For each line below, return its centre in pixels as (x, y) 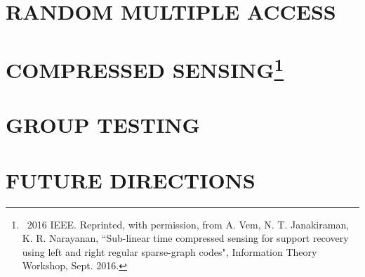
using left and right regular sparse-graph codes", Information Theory (170, 251)
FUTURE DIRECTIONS (131, 180)
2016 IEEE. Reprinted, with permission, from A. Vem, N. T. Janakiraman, (188, 224)
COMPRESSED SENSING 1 (145, 68)
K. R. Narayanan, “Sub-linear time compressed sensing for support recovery (185, 238)
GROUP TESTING (103, 125)
